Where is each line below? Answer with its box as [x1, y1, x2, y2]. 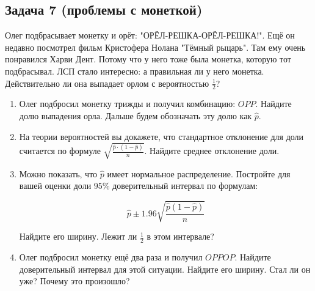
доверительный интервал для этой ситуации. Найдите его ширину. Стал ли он [19, 262, 311, 275]
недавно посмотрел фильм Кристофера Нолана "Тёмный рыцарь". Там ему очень [5, 40, 306, 53]
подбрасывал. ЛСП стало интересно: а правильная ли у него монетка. [5, 64, 264, 77]
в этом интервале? [147, 230, 214, 243]
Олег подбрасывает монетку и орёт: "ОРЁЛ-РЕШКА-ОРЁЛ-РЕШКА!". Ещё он [5, 29, 295, 42]
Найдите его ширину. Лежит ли [19, 230, 137, 243]
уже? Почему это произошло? [19, 274, 130, 287]
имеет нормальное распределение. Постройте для [107, 167, 291, 180]
